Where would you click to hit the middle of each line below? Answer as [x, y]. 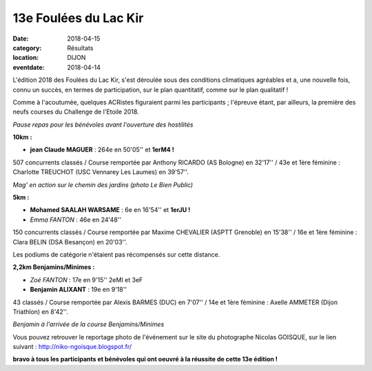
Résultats [80, 47]
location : [26, 58]
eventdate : [29, 67]
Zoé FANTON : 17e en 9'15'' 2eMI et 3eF [86, 279]
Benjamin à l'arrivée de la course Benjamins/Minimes [89, 324]
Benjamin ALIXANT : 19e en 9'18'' [79, 290]
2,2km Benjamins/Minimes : [54, 267]
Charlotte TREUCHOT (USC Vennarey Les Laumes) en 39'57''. [101, 172]
